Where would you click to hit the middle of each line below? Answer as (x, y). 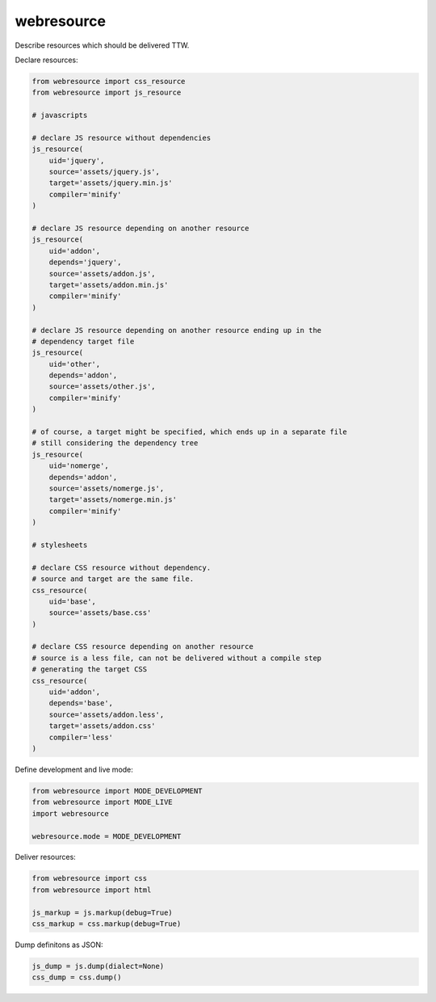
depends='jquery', (85, 262)
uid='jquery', (77, 160)
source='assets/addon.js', (103, 274)
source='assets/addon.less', (107, 714)
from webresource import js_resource (107, 93)
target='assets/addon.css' (103, 726)
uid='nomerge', (79, 466)
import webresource (70, 813)
